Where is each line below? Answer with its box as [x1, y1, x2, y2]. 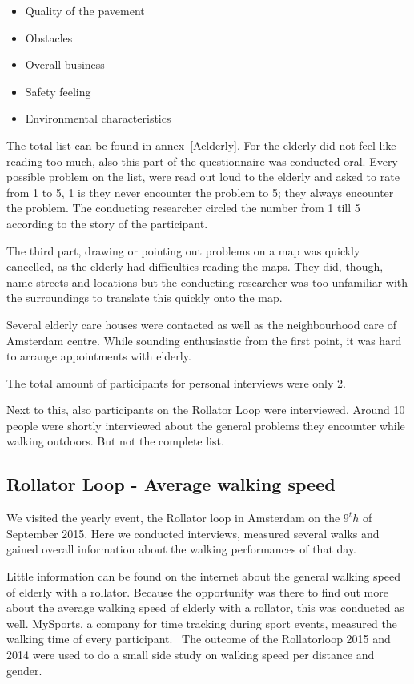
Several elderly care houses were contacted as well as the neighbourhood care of [6, 316, 396, 332]
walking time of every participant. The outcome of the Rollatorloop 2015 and [6, 630, 391, 647]
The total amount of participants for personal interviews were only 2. [6, 374, 346, 391]
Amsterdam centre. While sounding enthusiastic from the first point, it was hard [6, 332, 402, 348]
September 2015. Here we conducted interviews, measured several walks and [6, 525, 380, 541]
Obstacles [25, 29, 73, 46]
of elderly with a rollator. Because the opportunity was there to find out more [6, 583, 388, 600]
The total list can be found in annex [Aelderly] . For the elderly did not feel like [6, 136, 396, 153]
